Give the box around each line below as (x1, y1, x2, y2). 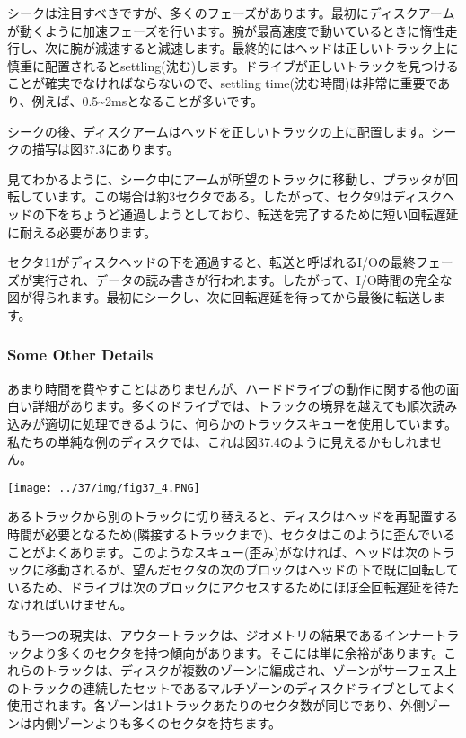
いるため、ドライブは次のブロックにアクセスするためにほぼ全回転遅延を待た (7, 577, 460, 596)
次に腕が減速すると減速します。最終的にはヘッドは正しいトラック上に (44, 39, 459, 58)
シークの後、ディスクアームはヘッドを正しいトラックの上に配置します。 (7, 121, 432, 140)
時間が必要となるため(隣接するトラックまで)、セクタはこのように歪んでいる (7, 524, 456, 543)
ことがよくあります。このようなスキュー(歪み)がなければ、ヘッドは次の (7, 542, 430, 561)
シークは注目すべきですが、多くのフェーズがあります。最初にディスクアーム (7, 4, 455, 22)
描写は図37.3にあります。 (31, 139, 180, 158)
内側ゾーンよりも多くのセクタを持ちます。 (31, 713, 282, 732)
